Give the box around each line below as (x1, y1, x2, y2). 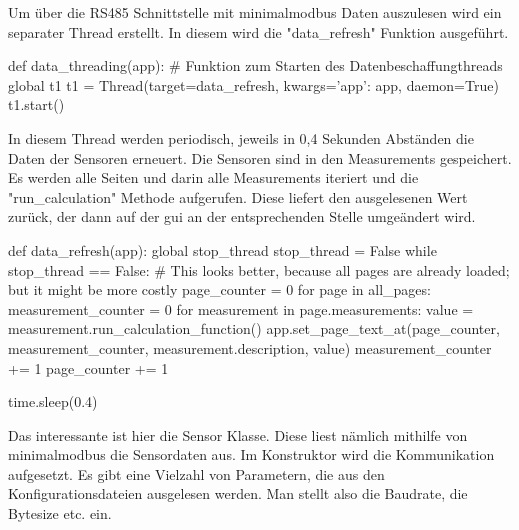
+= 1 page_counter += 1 (8, 357, 169, 378)
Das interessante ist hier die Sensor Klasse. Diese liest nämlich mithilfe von (8, 424, 468, 445)
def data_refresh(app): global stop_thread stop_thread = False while (8, 239, 437, 260)
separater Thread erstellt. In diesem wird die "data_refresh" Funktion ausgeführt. (8, 21, 509, 42)
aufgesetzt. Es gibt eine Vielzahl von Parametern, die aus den (8, 463, 385, 484)
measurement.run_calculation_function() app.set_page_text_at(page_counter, (8, 318, 500, 339)
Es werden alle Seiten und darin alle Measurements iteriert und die (8, 167, 419, 188)
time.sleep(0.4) (8, 391, 98, 412)
